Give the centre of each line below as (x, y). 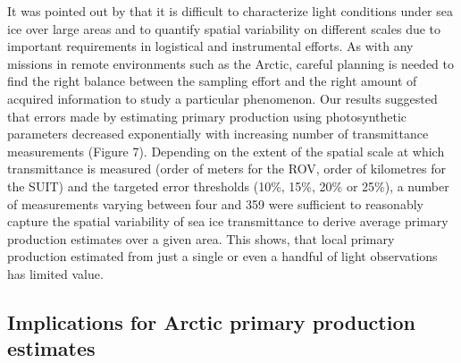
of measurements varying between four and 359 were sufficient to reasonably (215, 203)
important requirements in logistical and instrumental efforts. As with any (210, 46)
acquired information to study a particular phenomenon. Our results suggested (222, 98)
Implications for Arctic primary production (211, 321)
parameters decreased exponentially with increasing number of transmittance (218, 134)
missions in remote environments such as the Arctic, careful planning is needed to (230, 63)
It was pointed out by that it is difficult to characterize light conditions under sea (230, 11)
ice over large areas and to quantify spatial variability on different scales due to (224, 28)
